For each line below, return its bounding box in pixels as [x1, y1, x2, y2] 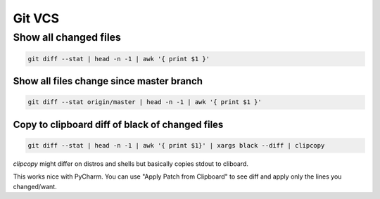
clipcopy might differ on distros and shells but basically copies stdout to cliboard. [13, 159, 249, 168]
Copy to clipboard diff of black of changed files [13, 118, 224, 130]
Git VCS [13, 11, 60, 26]
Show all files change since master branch [13, 75, 203, 87]
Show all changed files [13, 31, 121, 44]
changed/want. [13, 182, 57, 191]
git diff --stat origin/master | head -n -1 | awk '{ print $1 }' [27, 98, 262, 106]
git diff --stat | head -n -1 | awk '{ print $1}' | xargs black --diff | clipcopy [27, 141, 325, 149]
